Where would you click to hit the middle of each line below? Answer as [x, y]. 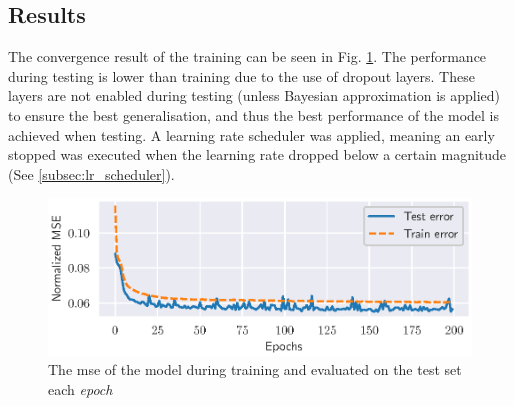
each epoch [80, 388]
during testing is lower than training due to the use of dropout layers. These [241, 75]
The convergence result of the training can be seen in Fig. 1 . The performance [247, 56]
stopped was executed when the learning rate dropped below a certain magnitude [257, 154]
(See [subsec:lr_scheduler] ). [91, 173]
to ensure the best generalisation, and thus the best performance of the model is [253, 114]
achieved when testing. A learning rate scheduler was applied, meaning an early [251, 134]
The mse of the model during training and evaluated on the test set [255, 369]
